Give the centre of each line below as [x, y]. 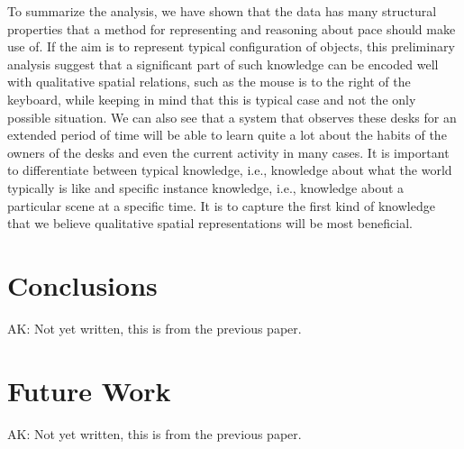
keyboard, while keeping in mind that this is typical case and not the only [212, 99]
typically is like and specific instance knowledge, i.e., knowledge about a [206, 187]
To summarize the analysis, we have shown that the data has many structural [222, 11]
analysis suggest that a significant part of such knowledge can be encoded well [223, 64]
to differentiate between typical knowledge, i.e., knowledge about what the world [230, 170]
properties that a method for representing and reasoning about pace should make [232, 28]
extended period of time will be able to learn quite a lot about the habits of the [227, 135]
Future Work [89, 390]
